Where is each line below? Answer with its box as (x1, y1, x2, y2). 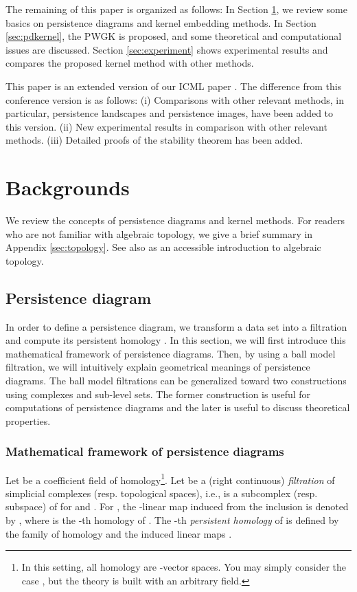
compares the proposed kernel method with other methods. (5, 56, 254, 70)
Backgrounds (5, 173, 130, 201)
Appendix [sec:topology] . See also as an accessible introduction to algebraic (5, 240, 321, 254)
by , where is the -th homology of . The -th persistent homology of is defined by (5, 513, 339, 527)
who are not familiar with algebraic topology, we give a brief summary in (5, 226, 313, 241)
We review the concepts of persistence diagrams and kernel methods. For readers (5, 213, 345, 228)
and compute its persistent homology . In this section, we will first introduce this (5, 333, 346, 347)
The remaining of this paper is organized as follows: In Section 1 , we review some (5, 2, 347, 16)
